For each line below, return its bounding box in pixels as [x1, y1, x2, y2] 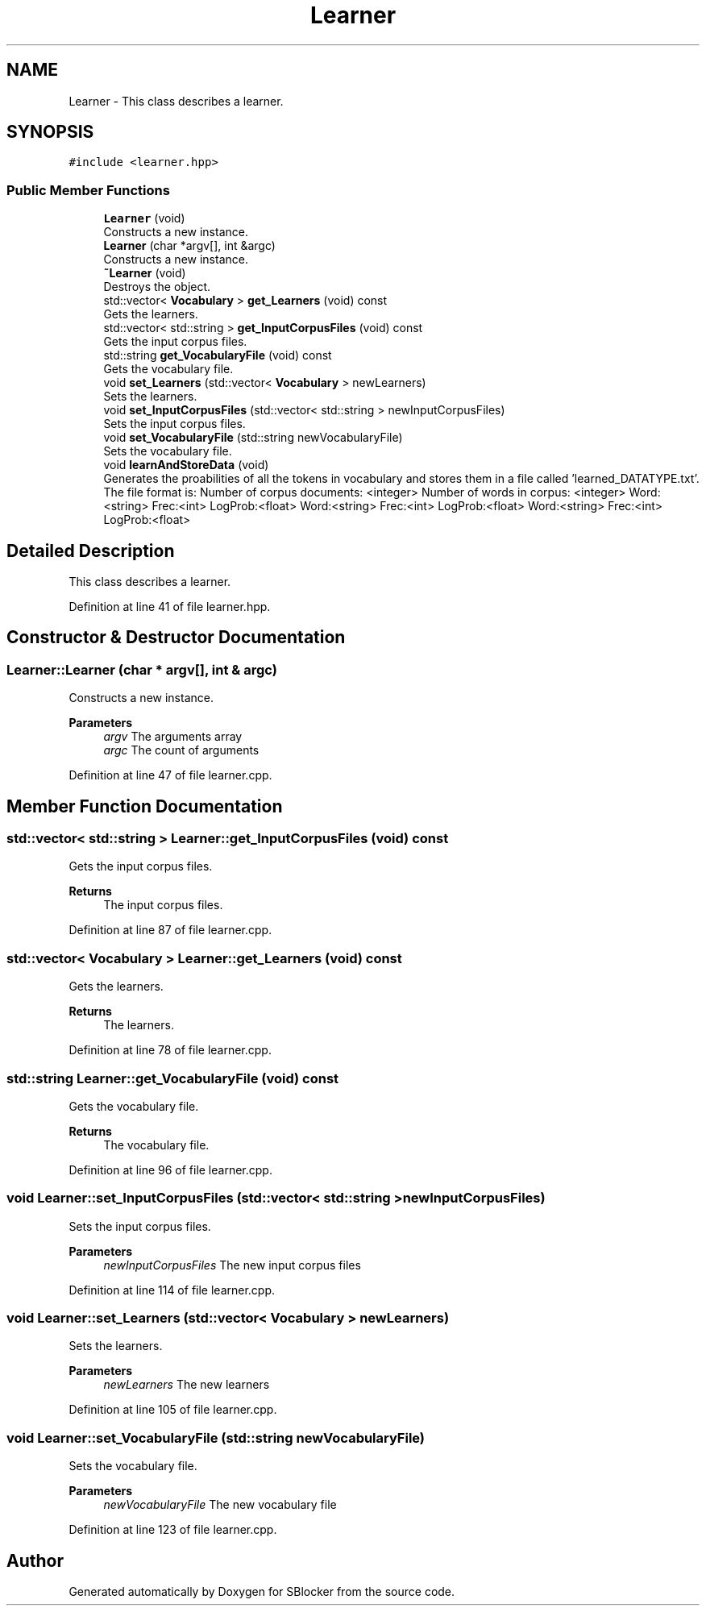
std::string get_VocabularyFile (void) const [103, 348, 332, 363]
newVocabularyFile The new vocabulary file [103, 1498, 337, 1512]
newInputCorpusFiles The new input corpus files [103, 1257, 361, 1272]
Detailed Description [6, 540, 175, 561]
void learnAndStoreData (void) [103, 458, 269, 472]
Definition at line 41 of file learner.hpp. [69, 600, 271, 614]
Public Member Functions [6, 181, 170, 198]
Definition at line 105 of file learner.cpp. [69, 1402, 277, 1417]
